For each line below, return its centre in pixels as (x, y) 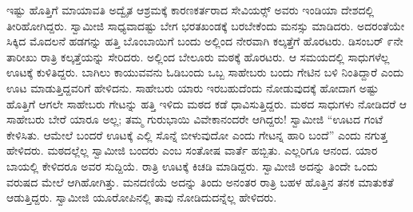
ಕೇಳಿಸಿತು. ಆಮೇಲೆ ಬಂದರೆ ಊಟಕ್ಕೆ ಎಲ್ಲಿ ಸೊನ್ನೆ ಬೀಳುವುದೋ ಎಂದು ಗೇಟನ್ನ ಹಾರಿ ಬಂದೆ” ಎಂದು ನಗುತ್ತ (197, 134)
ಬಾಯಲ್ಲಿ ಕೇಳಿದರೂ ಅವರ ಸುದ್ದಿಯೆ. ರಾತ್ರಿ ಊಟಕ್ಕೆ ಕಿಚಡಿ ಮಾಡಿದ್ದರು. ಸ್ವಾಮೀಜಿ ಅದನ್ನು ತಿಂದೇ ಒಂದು (192, 165)
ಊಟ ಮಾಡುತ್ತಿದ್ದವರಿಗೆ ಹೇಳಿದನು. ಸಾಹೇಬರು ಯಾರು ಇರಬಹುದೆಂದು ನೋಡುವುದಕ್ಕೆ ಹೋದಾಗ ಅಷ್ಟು (193, 87)
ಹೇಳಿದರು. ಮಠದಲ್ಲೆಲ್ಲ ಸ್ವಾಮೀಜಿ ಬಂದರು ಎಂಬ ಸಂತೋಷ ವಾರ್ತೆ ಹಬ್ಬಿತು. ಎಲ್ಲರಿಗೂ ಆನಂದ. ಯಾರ (192, 150)
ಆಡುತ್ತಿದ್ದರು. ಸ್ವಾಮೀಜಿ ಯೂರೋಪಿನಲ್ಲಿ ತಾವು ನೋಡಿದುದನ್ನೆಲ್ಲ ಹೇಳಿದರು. (142, 197)
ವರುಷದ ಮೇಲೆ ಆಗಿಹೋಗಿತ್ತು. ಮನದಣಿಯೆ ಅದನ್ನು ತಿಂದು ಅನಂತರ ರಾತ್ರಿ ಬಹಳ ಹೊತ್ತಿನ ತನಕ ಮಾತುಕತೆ (200, 181)
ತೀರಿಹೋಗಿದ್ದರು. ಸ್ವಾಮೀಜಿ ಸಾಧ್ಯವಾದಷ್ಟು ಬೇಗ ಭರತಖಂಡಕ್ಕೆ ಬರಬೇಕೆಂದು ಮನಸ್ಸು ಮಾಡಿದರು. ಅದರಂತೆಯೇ (206, 25)
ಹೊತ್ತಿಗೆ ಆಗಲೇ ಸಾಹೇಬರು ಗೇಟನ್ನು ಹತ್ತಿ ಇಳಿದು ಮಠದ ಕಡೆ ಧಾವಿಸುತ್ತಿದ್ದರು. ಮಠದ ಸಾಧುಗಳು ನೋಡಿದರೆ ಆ (207, 103)
